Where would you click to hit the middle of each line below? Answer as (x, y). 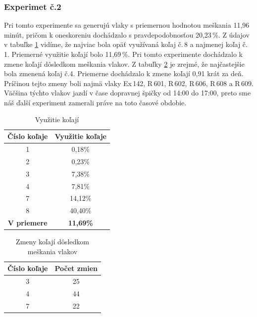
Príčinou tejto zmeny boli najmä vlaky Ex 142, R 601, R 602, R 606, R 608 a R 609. (129, 83)
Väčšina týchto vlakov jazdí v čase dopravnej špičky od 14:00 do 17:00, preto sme (128, 93)
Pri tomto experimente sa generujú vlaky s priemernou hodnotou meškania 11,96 (127, 25)
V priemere (27, 223)
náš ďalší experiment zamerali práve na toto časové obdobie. (95, 102)
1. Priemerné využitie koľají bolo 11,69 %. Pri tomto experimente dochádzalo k (123, 54)
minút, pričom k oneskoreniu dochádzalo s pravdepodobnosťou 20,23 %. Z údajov (127, 34)
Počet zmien (76, 268)
